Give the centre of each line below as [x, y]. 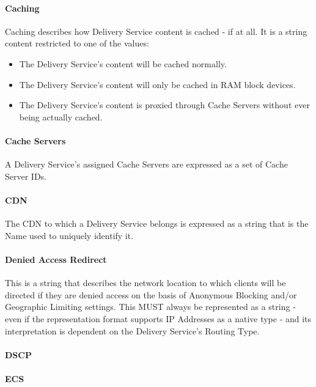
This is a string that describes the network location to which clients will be [145, 283]
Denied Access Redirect [56, 259]
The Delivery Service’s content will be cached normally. [123, 63]
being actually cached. [61, 116]
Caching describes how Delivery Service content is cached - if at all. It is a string [156, 31]
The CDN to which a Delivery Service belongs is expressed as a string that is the [157, 223]
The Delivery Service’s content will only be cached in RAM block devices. [157, 84]
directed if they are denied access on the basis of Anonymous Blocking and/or [151, 294]
